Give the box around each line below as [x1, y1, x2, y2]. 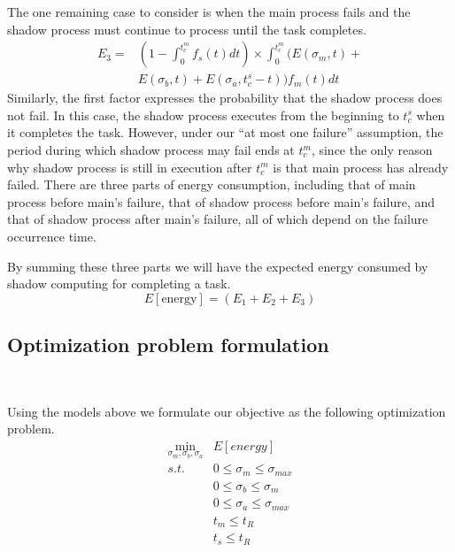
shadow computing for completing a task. [7, 274, 231, 293]
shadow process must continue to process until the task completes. [7, 19, 366, 38]
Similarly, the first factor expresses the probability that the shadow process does [7, 88, 443, 107]
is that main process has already [273, 157, 449, 176]
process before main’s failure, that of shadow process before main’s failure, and [7, 192, 436, 211]
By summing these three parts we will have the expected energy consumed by [7, 257, 428, 275]
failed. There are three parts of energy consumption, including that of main [7, 175, 416, 194]
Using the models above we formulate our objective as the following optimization [7, 402, 446, 420]
